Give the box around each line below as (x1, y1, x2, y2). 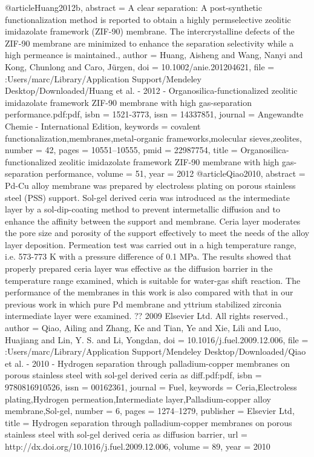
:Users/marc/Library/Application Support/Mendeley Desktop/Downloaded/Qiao (5, 345, 306, 358)
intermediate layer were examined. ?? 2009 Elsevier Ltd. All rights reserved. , (5, 309, 288, 322)
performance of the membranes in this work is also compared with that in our (5, 286, 293, 298)
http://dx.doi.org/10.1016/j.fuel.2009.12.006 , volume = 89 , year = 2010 (5, 439, 270, 452)
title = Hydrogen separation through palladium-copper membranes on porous (5, 416, 292, 429)
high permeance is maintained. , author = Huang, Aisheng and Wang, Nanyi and (5, 48, 303, 61)
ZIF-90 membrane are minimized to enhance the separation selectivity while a (5, 36, 294, 49)
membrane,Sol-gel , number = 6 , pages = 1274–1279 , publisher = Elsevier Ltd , (5, 404, 295, 417)
